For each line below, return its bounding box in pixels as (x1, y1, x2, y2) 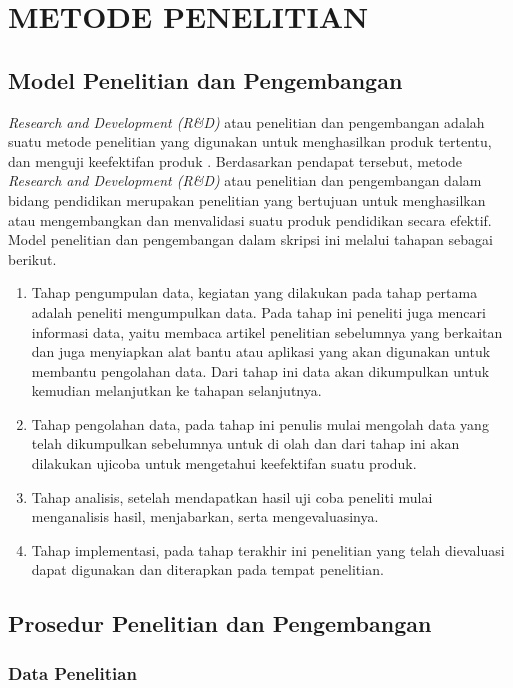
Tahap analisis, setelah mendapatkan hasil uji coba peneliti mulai (31, 486, 433, 507)
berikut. (8, 248, 57, 269)
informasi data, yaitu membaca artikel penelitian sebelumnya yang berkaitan (31, 321, 503, 342)
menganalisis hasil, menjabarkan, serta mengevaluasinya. (31, 506, 379, 527)
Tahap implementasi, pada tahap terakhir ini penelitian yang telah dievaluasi (31, 539, 505, 560)
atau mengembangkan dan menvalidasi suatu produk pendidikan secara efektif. (8, 209, 492, 230)
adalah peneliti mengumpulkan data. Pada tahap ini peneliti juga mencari (31, 301, 486, 322)
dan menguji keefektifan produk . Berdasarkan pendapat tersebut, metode (8, 150, 463, 171)
